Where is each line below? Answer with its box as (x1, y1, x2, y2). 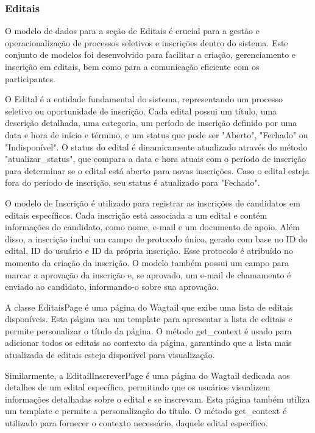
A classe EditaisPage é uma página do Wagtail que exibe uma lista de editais (5, 300, 293, 313)
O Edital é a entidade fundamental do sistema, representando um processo (5, 93, 283, 105)
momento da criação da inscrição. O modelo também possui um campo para (5, 256, 289, 269)
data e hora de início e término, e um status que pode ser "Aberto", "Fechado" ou (5, 128, 308, 141)
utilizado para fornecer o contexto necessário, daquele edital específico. (5, 417, 268, 429)
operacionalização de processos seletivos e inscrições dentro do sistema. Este (5, 36, 288, 49)
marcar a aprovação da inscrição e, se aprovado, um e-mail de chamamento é (5, 268, 291, 281)
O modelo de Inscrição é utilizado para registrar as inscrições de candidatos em (5, 196, 300, 209)
